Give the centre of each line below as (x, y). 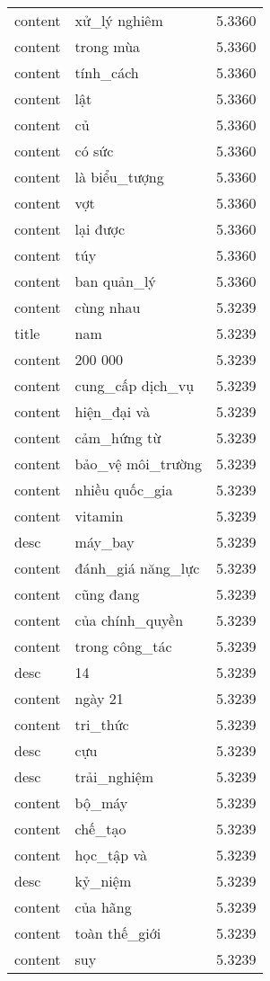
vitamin (99, 516)
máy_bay (105, 542)
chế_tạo (100, 829)
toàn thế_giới (118, 933)
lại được (100, 229)
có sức (94, 151)
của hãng (103, 907)
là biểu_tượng (119, 177)
